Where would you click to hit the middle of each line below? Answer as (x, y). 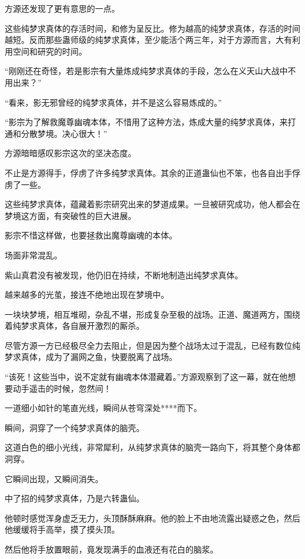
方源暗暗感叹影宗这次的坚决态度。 (70, 153)
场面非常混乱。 (33, 255)
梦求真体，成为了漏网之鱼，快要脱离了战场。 (91, 357)
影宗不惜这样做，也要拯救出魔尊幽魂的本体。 (91, 235)
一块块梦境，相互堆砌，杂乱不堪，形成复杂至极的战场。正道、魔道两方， (144, 314)
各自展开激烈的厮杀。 (103, 326)
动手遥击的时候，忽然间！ (62, 388)
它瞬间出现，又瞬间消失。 (54, 478)
